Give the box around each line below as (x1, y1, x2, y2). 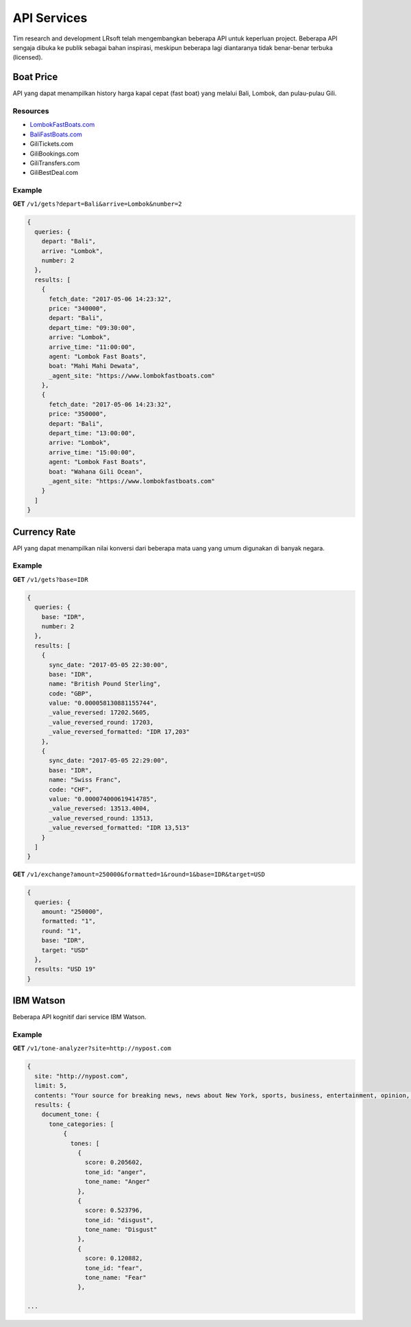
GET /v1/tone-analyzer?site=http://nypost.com (12, 1044, 171, 1052)
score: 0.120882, (84, 1254, 143, 1263)
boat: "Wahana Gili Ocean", (49, 467, 143, 476)
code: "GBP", (49, 690, 92, 697)
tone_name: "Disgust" (84, 1226, 158, 1234)
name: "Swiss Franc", (49, 776, 121, 784)
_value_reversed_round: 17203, (49, 718, 154, 726)
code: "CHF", (49, 786, 92, 793)
